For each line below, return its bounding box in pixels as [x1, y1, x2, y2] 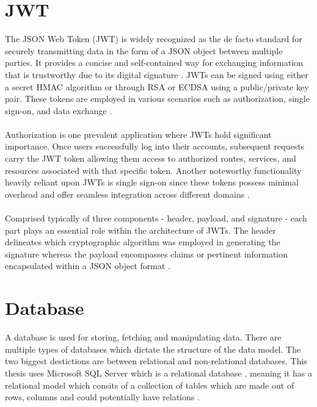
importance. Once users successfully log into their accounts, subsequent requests [5, 140, 305, 153]
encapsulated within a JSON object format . [5, 259, 171, 272]
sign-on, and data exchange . [5, 104, 112, 117]
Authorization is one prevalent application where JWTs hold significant [5, 128, 272, 140]
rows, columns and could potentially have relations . [5, 391, 200, 403]
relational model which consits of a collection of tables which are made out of [5, 378, 294, 391]
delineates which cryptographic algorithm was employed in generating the [5, 236, 280, 248]
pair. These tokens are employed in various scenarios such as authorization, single [5, 92, 310, 105]
